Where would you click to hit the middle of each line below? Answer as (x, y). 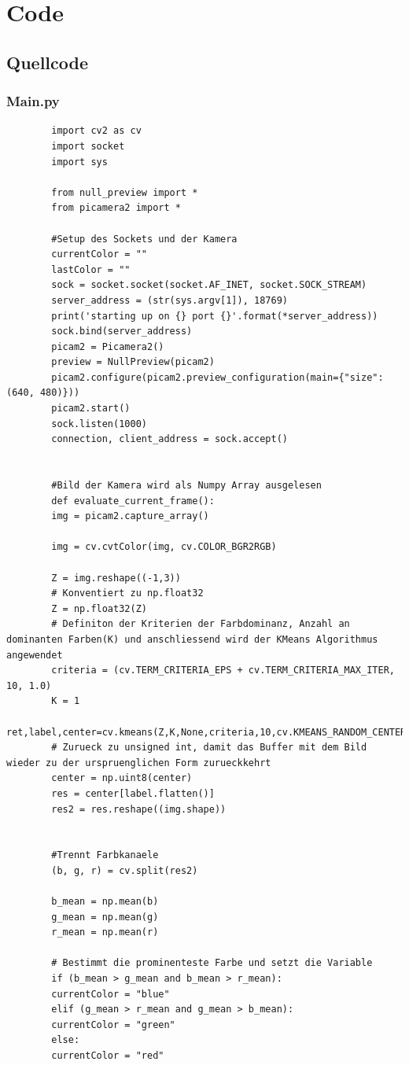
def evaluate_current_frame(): (133, 501)
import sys (79, 162)
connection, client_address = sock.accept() (169, 439)
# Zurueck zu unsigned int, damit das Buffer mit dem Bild (209, 748)
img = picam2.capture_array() (130, 516)
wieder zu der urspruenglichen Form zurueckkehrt (139, 763)
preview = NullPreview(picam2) (133, 362)
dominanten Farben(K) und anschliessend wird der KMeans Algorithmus (192, 639)
